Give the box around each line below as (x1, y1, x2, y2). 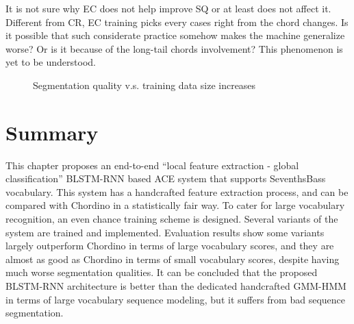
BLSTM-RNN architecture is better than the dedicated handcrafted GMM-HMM (5, 279, 346, 293)
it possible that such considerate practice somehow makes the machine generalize (5, 28, 345, 42)
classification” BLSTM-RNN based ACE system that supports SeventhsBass (5, 171, 326, 186)
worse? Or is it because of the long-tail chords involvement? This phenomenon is (5, 41, 343, 55)
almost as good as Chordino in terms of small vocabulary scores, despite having (5, 251, 340, 266)
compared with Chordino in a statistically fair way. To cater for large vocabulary (5, 198, 345, 212)
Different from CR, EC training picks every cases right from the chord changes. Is (5, 14, 349, 29)
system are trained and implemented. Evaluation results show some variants (5, 225, 325, 239)
